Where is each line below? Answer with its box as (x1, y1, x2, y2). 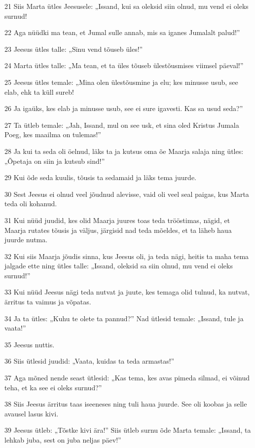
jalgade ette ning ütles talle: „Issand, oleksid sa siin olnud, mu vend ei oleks (4, 261, 233, 271)
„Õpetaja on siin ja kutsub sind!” (4, 155, 105, 166)
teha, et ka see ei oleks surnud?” (4, 382, 102, 392)
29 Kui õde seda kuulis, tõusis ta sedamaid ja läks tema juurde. (4, 172, 197, 183)
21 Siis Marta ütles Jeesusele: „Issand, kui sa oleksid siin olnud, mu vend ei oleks (4, 1, 249, 11)
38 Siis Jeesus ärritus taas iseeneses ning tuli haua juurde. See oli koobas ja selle (4, 399, 247, 409)
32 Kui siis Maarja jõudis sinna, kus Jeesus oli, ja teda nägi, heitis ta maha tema (4, 251, 249, 261)
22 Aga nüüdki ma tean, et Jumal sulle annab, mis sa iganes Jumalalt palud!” (4, 27, 240, 37)
